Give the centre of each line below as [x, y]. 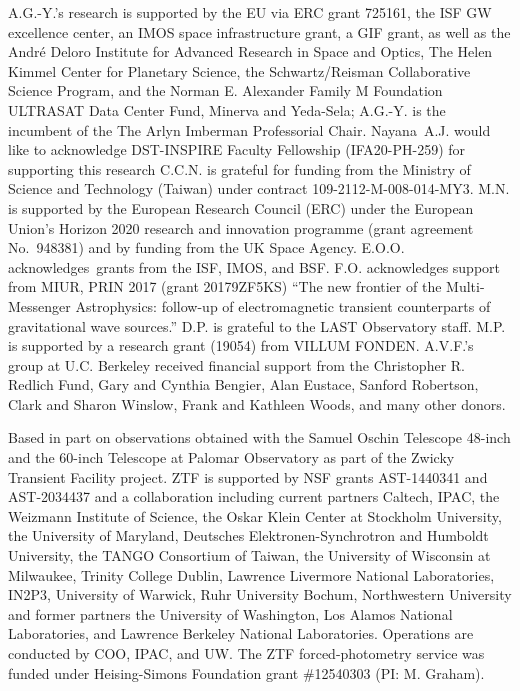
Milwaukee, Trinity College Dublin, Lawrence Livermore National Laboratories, [251, 574]
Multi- [465, 286]
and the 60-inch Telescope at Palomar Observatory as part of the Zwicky [231, 457]
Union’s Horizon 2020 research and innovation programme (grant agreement [241, 227]
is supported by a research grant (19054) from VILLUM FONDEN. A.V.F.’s [241, 345]
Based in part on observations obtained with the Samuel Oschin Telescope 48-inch [259, 437]
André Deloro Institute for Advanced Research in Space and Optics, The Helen [250, 51]
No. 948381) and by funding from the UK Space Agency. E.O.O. [206, 247]
